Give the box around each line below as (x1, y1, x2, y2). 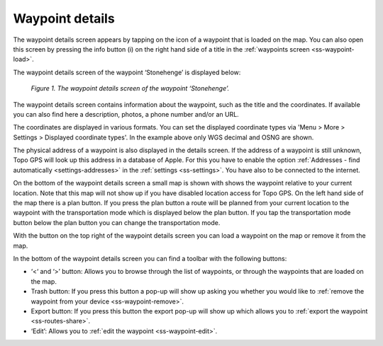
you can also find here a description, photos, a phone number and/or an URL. (13, 110, 239, 118)
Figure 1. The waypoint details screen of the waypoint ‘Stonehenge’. (30, 84, 230, 93)
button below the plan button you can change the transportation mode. (13, 218, 221, 226)
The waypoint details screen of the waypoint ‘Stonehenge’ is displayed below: (13, 68, 241, 76)
